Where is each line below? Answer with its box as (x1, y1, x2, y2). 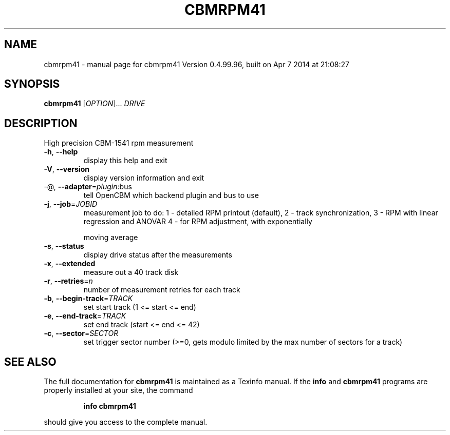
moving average (83, 233, 138, 242)
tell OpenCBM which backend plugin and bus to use (83, 191, 259, 200)
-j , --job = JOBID (44, 200, 98, 209)
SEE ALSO (4, 355, 57, 368)
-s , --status (44, 242, 84, 251)
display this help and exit (83, 156, 167, 165)
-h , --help (44, 147, 78, 156)
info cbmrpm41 (83, 402, 136, 411)
